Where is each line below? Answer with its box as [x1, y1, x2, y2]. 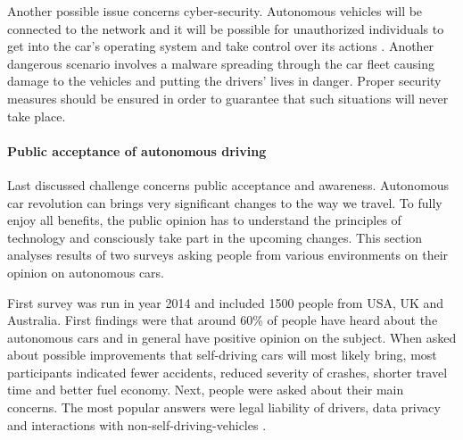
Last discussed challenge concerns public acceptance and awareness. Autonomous [7, 175, 450, 194]
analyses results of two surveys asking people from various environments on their [7, 245, 449, 264]
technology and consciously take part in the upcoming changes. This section [7, 228, 423, 246]
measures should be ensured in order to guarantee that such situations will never [7, 88, 449, 107]
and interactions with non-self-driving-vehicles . [7, 415, 267, 434]
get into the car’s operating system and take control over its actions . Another [7, 37, 434, 55]
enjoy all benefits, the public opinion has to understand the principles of [7, 211, 401, 229]
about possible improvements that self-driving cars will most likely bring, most [7, 345, 437, 364]
